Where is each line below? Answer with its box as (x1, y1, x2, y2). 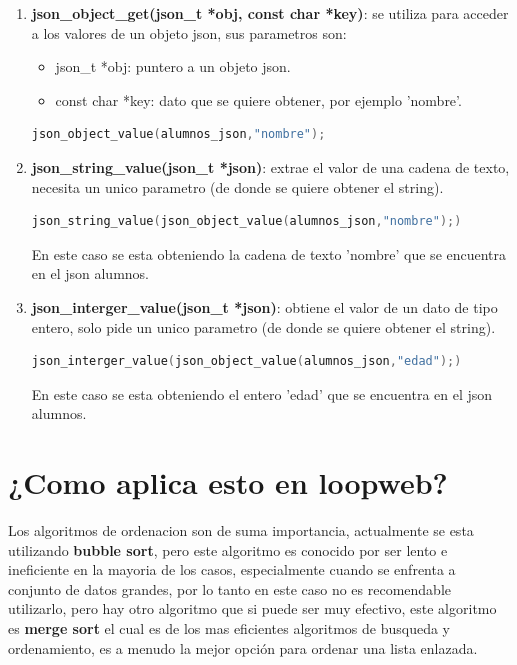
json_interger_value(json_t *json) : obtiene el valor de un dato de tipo (31, 296, 498, 317)
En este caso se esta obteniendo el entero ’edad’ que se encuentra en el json (31, 383, 493, 404)
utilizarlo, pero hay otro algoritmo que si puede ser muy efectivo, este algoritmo (8, 598, 497, 619)
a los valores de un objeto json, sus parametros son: (31, 22, 347, 43)
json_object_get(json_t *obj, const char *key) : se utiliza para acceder (31, 3, 509, 23)
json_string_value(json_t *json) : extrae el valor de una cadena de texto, (31, 156, 510, 177)
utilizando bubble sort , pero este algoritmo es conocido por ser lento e (8, 539, 448, 560)
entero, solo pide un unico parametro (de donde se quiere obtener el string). (31, 316, 496, 337)
